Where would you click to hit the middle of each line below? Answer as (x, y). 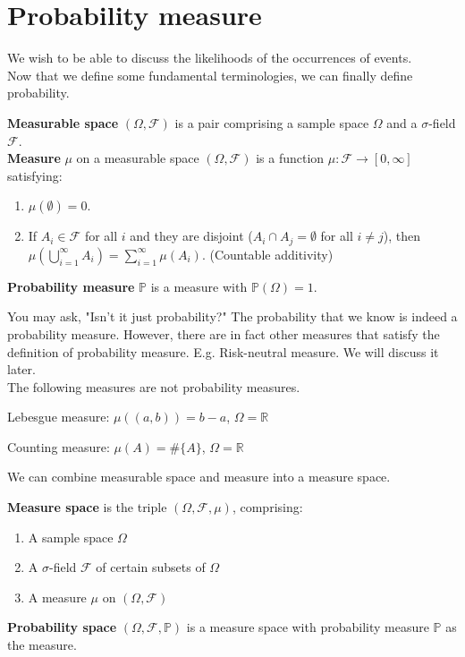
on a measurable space (138, 158)
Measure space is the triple (87, 507)
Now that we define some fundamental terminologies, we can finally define (210, 75)
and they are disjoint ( (191, 236)
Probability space (62, 627)
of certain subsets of (151, 567)
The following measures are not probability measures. (154, 386)
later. (21, 369)
